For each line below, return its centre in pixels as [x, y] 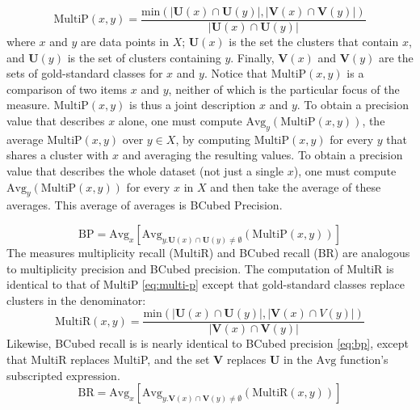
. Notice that [236, 73]
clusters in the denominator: [76, 300]
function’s [364, 359]
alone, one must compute [180, 121]
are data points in [124, 42]
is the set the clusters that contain [314, 42]
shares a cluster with [58, 155]
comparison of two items [67, 89]
